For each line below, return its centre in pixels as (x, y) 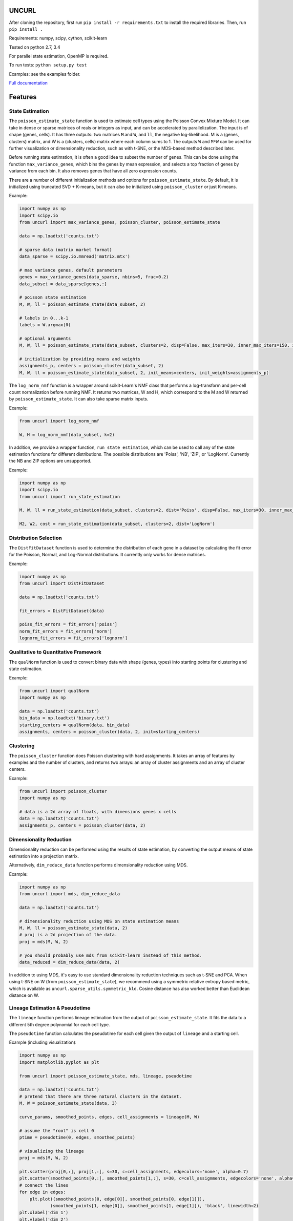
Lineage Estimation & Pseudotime (50, 1008)
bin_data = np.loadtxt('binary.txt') (64, 718)
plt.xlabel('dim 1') (44, 1213)
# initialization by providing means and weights (80, 359)
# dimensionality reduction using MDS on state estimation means (99, 921)
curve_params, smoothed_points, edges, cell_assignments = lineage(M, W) (109, 1117)
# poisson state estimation (53, 297)
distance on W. (24, 995)
